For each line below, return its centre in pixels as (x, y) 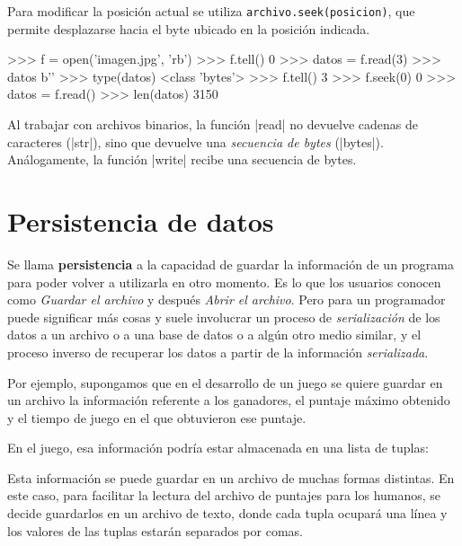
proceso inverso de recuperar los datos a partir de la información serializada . (218, 352)
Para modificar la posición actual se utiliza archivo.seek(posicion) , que (211, 11)
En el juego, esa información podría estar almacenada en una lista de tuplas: (218, 448)
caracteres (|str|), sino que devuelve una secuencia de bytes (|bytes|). (195, 141)
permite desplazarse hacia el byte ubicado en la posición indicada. (189, 28)
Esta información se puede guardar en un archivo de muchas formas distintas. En (231, 477)
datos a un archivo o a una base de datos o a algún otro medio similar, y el (214, 335)
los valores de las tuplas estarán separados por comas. (155, 530)
